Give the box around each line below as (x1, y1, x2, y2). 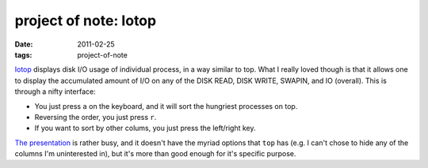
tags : (14, 50, 32, 59)
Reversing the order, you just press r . (34, 112, 157, 121)
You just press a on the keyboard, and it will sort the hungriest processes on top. (34, 101, 298, 110)
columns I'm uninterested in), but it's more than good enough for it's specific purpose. (14, 149, 296, 159)
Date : (14, 39, 33, 49)
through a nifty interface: (14, 87, 96, 96)
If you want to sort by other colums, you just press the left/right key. (34, 123, 257, 133)
